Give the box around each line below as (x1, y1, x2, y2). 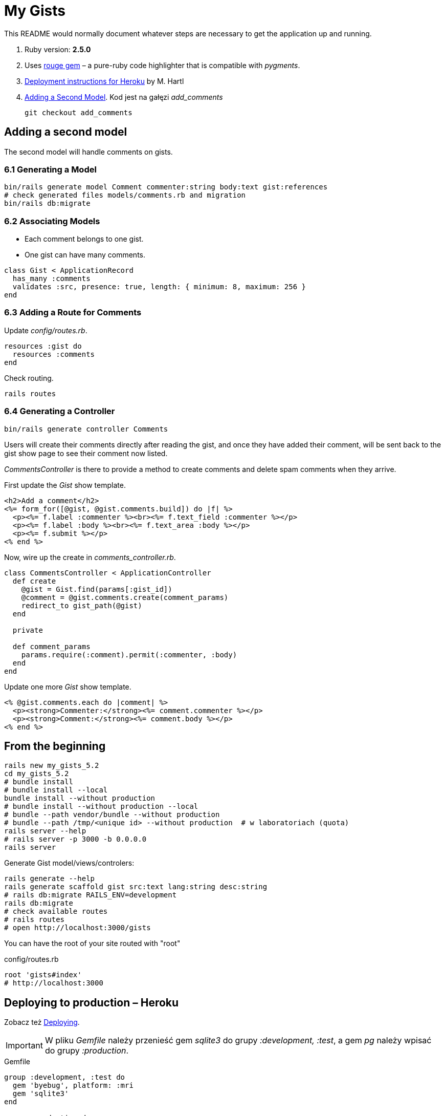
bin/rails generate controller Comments (4, 424, 168, 433)
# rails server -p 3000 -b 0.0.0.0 (4, 835, 147, 844)
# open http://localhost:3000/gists (4, 924, 151, 932)
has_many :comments (12, 274, 91, 283)
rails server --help (4, 827, 86, 835)
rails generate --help (4, 874, 95, 883)
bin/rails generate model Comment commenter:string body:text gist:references (4, 183, 328, 191)
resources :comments (12, 350, 95, 358)
